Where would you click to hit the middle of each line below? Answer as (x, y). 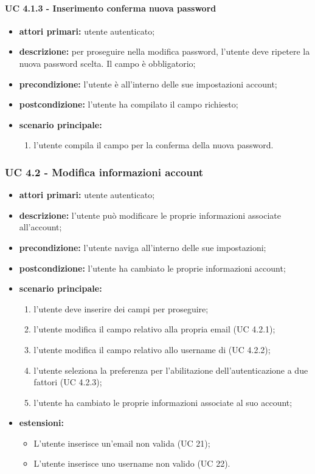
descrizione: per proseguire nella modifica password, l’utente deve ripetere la (164, 51)
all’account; (40, 227)
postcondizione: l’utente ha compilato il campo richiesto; (129, 104)
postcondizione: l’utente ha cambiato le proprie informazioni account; (152, 268)
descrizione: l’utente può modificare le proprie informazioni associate (150, 215)
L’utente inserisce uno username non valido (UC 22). (132, 463)
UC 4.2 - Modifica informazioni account (104, 172)
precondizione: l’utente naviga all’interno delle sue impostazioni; (143, 247)
